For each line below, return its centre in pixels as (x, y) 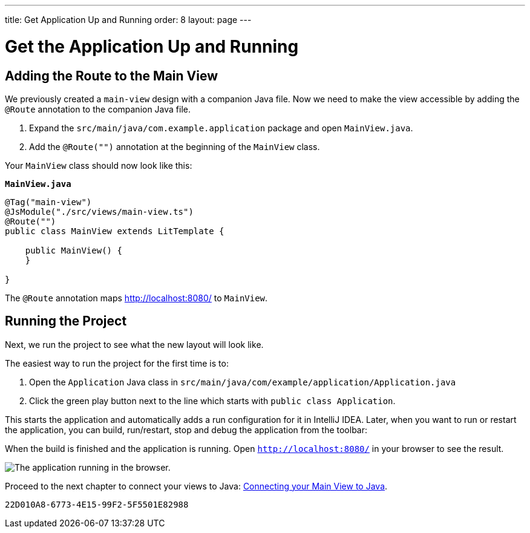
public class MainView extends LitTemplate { (115, 231)
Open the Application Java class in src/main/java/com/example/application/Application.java (243, 382)
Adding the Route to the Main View (112, 76)
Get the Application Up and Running (152, 46)
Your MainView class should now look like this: (99, 165)
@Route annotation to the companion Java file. (98, 109)
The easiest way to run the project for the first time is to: (117, 363)
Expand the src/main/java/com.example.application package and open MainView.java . (221, 128)
